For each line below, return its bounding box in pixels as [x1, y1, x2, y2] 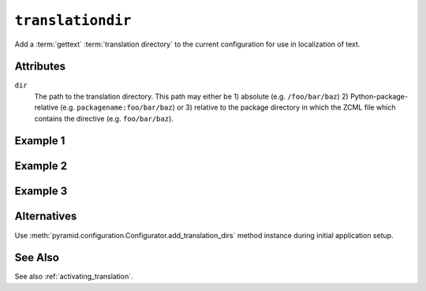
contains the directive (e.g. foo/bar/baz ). [34, 114, 174, 123]
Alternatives [14, 210, 77, 223]
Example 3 [14, 185, 68, 198]
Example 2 [14, 159, 67, 173]
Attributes [14, 60, 66, 73]
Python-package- [349, 91, 408, 101]
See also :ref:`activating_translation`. [14, 272, 133, 282]
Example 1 [14, 134, 65, 147]
